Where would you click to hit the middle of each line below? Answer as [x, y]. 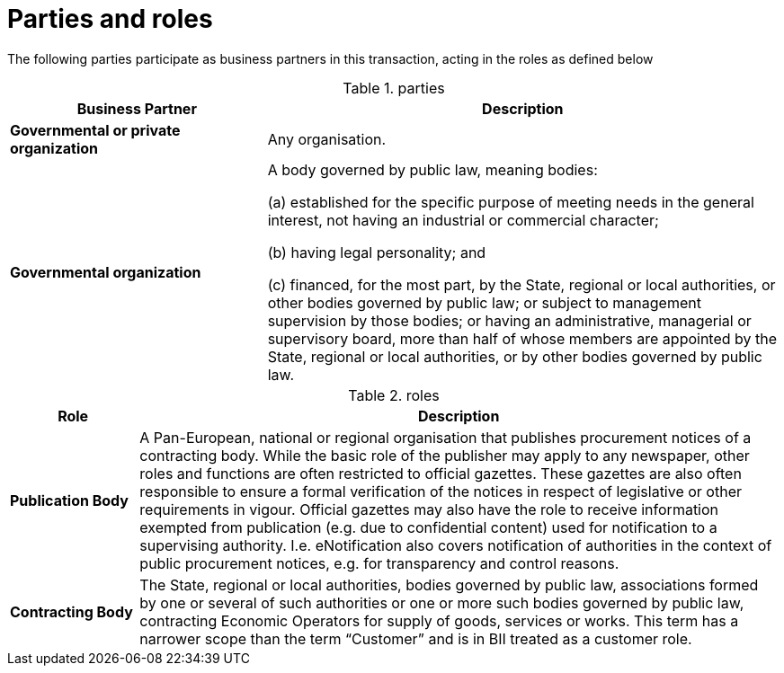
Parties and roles [110, 19]
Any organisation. [327, 139]
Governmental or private [95, 130]
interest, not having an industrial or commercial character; [463, 220]
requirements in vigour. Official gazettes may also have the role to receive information [429, 509]
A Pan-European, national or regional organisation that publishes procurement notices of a [445, 437]
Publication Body [69, 500]
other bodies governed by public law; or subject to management [484, 302]
